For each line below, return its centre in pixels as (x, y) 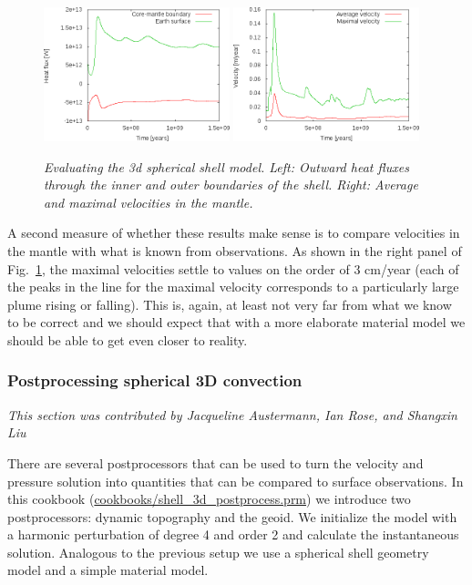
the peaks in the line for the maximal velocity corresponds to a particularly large (233, 287)
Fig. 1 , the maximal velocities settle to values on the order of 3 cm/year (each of (233, 268)
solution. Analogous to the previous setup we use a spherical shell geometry (218, 552)
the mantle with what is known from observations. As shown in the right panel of (235, 250)
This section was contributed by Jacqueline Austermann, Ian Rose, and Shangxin (232, 414)
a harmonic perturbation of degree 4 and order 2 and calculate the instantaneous (233, 534)
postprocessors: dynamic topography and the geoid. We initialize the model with (232, 516)
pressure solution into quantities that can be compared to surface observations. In (236, 481)
